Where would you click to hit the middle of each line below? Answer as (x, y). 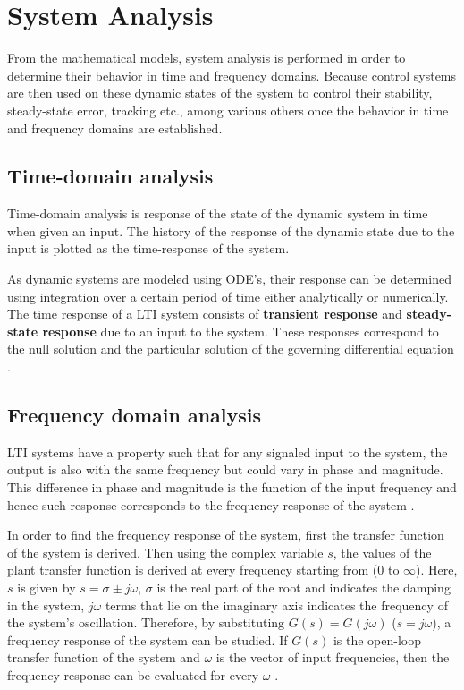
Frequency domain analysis (135, 415)
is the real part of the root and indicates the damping (304, 587)
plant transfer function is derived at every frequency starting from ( (193, 570)
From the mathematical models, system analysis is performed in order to (207, 58)
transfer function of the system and (104, 657)
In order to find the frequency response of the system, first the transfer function (226, 535)
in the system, (46, 605)
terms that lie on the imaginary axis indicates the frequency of (276, 605)
